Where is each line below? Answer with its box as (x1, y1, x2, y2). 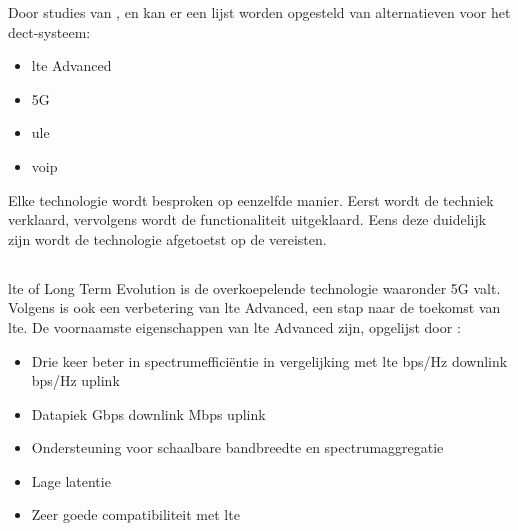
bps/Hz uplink (31, 370, 120, 391)
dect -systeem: (8, 21, 91, 42)
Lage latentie (31, 470, 111, 491)
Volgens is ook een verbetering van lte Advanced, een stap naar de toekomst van (8, 297, 501, 318)
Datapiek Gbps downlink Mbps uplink (31, 403, 266, 424)
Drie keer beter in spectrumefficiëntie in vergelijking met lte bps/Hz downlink (31, 350, 508, 371)
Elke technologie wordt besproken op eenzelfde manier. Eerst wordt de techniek (8, 189, 494, 210)
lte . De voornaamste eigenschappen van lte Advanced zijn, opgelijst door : (8, 316, 461, 337)
